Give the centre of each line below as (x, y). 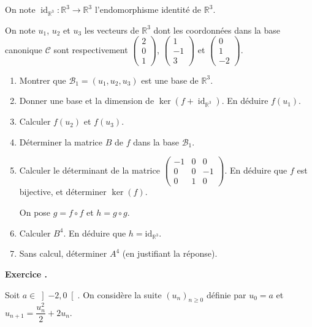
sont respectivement (91, 49)
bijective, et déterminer (63, 192)
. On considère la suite (120, 294)
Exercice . (26, 274)
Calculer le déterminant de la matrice (89, 170)
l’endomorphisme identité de (148, 9)
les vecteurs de (112, 30)
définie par (226, 294)
